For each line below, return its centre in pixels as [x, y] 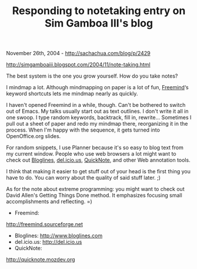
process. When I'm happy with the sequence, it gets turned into [83, 130]
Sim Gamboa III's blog [99, 23]
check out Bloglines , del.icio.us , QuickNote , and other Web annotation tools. [98, 160]
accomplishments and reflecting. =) [49, 201]
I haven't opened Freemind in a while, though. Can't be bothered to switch [96, 105]
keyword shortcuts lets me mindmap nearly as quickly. [72, 94]
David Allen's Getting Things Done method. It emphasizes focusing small [94, 196]
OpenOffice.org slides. [34, 136]
